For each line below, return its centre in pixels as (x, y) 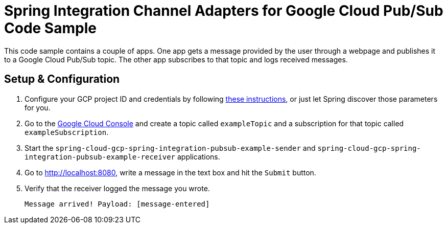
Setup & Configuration (62, 79)
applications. (198, 156)
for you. (38, 107)
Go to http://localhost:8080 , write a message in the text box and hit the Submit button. (170, 172)
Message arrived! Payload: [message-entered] (117, 204)
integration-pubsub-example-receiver (100, 157)
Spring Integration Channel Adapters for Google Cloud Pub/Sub (224, 11)
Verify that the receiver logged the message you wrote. (117, 188)
